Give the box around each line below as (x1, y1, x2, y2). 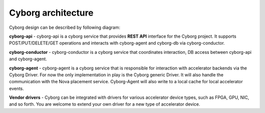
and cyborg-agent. (9, 56, 47, 62)
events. (9, 86, 24, 91)
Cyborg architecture (9, 7, 94, 18)
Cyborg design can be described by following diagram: (9, 24, 120, 30)
